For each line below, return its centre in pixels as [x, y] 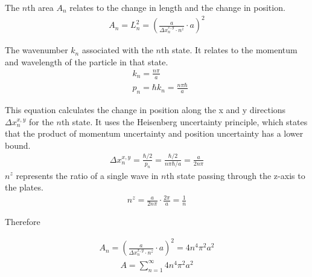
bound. [18, 145]
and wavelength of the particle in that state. [87, 61]
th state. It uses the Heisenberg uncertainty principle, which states [184, 121]
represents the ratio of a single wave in [87, 175]
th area [40, 7]
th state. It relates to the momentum [229, 50]
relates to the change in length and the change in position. [177, 7]
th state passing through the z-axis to [236, 175]
